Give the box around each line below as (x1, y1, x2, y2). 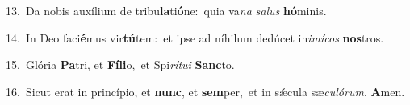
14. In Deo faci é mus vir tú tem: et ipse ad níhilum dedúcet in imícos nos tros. (6, 29, 384, 46)
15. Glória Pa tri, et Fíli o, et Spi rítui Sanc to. (6, 56, 235, 73)
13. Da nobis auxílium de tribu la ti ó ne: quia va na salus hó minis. (6, 2, 327, 18)
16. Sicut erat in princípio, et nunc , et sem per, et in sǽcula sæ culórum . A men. (6, 83, 405, 99)
